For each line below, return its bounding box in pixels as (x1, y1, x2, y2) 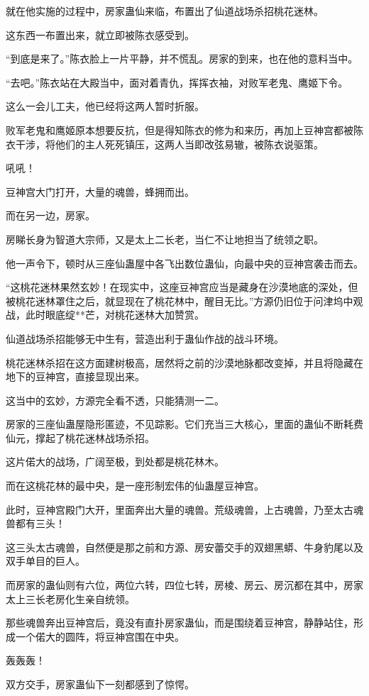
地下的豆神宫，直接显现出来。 (6, 369, 145, 384)
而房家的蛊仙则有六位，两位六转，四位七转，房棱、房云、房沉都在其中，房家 (6, 578, 363, 592)
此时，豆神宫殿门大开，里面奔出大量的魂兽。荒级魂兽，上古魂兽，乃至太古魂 (6, 502, 363, 517)
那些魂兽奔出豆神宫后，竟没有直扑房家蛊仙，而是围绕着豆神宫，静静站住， (6, 615, 353, 630)
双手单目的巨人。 (6, 553, 85, 568)
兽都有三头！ (6, 516, 65, 531)
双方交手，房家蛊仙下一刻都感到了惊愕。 (6, 677, 194, 691)
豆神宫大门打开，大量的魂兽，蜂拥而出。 (6, 184, 194, 199)
